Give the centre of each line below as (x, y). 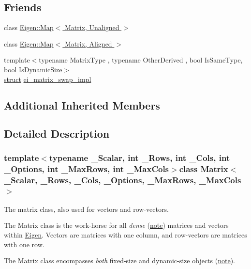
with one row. (24, 244)
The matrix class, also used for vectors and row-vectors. (86, 209)
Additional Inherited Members (82, 105)
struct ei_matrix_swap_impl (48, 79)
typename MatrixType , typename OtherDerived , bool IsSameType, (141, 60)
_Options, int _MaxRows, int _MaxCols (87, 168)
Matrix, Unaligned (92, 27)
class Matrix (204, 168)
